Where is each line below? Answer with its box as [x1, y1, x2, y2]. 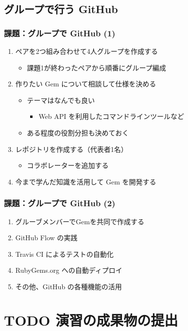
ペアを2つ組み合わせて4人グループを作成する [15, 46, 158, 56]
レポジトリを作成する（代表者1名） [15, 144, 128, 154]
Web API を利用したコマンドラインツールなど [38, 111, 185, 121]
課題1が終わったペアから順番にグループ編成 [27, 62, 166, 72]
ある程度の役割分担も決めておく [27, 127, 129, 137]
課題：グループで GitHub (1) [4, 27, 116, 39]
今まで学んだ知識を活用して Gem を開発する [15, 176, 156, 186]
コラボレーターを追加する [27, 160, 109, 170]
